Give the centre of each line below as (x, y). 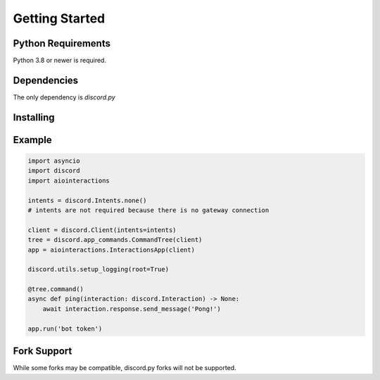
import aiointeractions (69, 180)
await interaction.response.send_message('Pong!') (132, 309)
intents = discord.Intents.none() (87, 200)
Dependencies (46, 80)
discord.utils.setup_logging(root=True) (98, 269)
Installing (34, 117)
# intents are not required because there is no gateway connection (148, 210)
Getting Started (59, 18)
